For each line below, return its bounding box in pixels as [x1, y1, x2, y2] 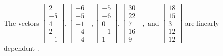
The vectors [4, 17, 39, 28]
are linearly [185, 17, 219, 28]
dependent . [4, 43, 39, 53]
